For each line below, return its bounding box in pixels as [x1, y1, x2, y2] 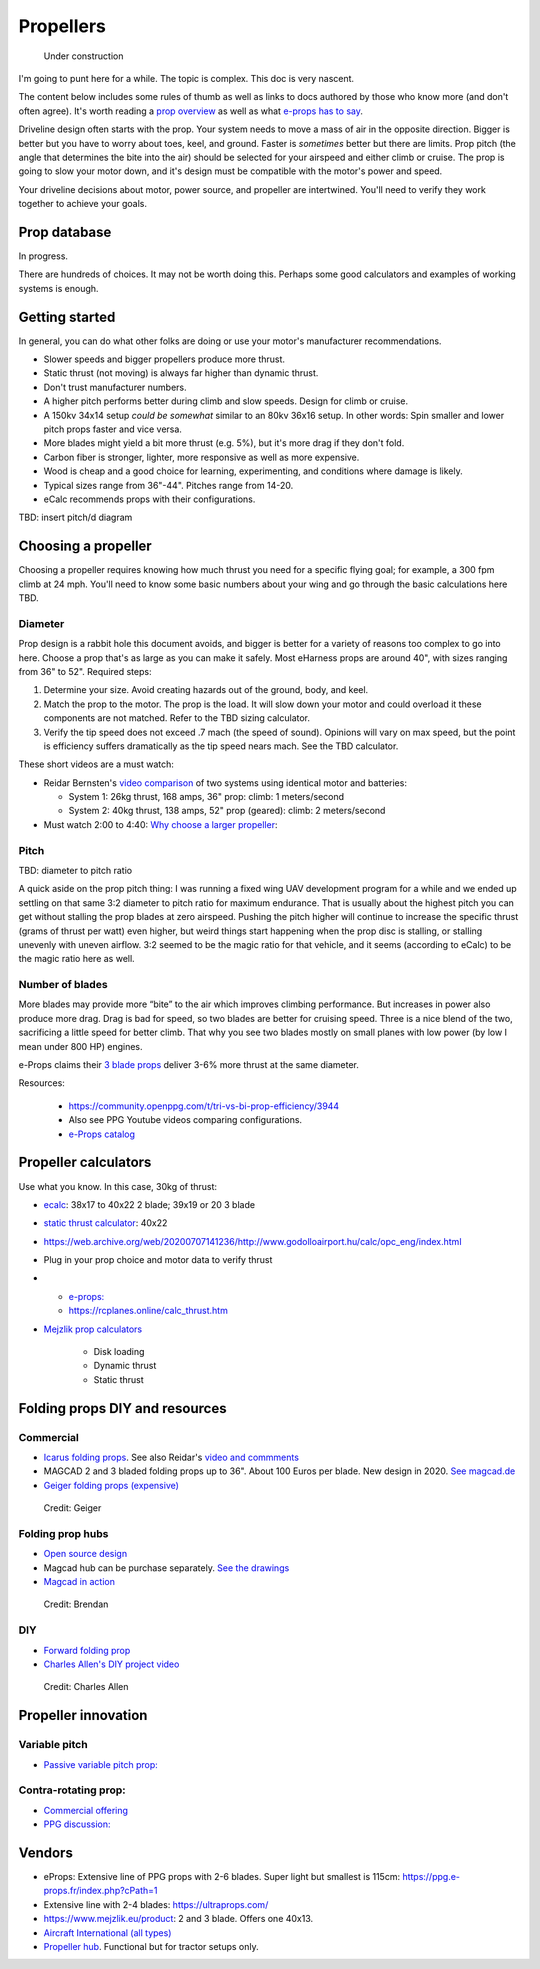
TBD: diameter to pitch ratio [18, 865, 133, 876]
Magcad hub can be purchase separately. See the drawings [43, 1561, 290, 1574]
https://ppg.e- [401, 1870, 460, 1882]
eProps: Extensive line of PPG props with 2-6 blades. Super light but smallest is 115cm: [43, 1870, 400, 1882]
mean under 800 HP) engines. [18, 1040, 144, 1052]
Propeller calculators [18, 1154, 152, 1171]
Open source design [43, 1548, 128, 1560]
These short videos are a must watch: [18, 758, 175, 770]
